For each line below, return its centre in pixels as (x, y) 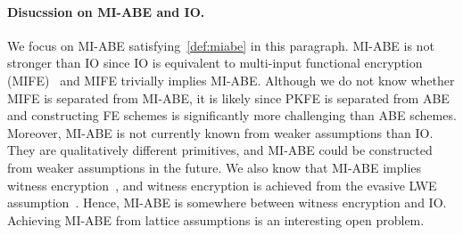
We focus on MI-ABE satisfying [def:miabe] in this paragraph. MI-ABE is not (221, 45)
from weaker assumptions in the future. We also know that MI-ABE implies (215, 167)
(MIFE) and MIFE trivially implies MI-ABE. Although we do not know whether (231, 80)
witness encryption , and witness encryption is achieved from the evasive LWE (222, 185)
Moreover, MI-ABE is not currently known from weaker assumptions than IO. (220, 132)
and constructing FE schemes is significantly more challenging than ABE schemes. (232, 115)
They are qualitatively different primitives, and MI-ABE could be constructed (220, 150)
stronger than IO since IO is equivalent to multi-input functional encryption (215, 63)
